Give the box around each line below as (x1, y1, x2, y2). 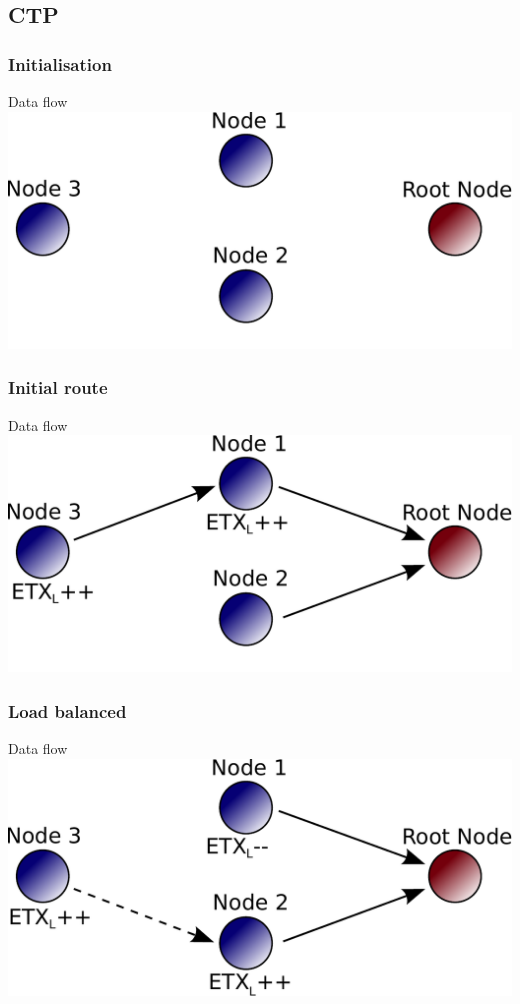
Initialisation (8, 51, 112, 76)
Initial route (8, 375, 108, 400)
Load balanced (8, 698, 127, 723)
